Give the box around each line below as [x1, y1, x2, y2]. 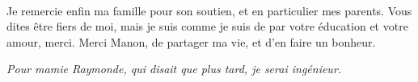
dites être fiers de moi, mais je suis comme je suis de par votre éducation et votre [6, 18, 408, 35]
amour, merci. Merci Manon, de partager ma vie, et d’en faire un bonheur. [6, 33, 376, 50]
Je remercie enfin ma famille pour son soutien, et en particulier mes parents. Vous [6, 2, 412, 18]
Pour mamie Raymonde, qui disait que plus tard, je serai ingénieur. [6, 60, 342, 77]
